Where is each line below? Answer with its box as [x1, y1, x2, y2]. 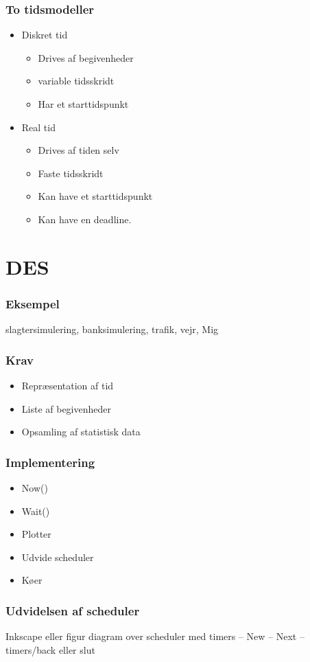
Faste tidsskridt [38, 165, 104, 180]
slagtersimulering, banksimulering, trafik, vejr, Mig [5, 322, 219, 336]
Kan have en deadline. [38, 212, 132, 226]
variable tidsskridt [38, 73, 115, 88]
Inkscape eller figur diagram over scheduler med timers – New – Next [5, 629, 297, 643]
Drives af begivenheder [38, 50, 134, 65]
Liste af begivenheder [21, 401, 111, 415]
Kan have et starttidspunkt [38, 189, 153, 203]
